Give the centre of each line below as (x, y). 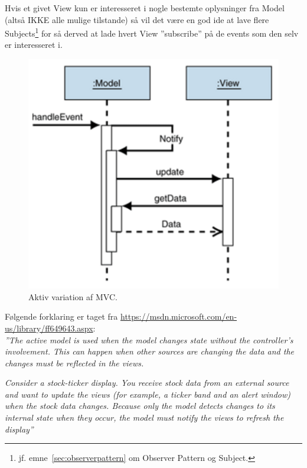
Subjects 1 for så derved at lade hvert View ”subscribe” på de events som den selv (152, 32)
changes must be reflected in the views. (74, 363)
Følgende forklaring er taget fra (61, 316)
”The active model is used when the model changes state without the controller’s (149, 339)
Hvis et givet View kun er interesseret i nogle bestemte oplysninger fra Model (145, 8)
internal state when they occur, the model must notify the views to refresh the (144, 417)
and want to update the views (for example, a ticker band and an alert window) (148, 394)
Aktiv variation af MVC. (73, 296)
